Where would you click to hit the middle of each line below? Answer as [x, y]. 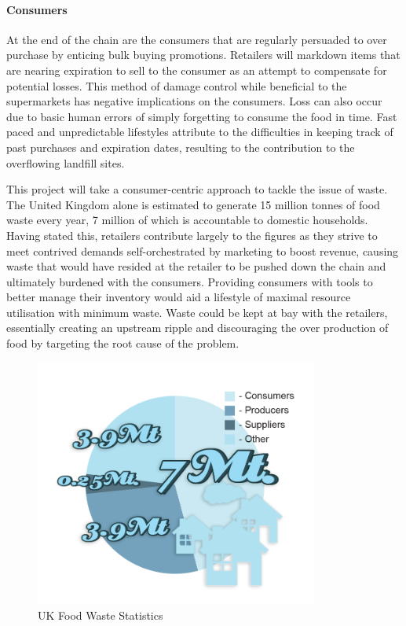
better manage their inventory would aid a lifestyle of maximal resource [179, 297]
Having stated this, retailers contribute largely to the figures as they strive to [192, 235]
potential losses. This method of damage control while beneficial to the [177, 85]
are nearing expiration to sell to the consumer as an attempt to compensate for [197, 70]
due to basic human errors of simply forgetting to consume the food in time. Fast [202, 116]
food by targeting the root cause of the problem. [123, 343]
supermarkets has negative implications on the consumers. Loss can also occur [194, 101]
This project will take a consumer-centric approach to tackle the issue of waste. [197, 189]
